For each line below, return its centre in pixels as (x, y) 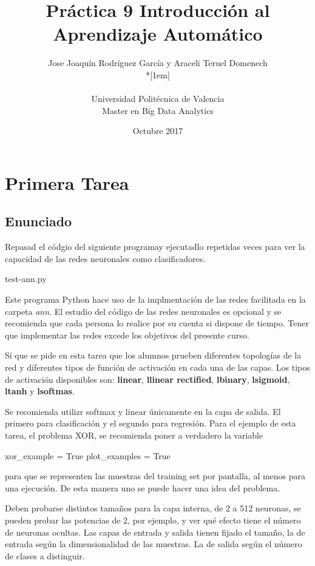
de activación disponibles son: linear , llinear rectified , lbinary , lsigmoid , (147, 379)
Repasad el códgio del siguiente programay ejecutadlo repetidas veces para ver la (155, 247)
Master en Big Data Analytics (158, 110)
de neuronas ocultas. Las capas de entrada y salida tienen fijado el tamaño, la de (155, 532)
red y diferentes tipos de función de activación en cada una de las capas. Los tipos (157, 367)
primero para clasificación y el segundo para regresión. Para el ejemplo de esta (151, 423)
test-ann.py (26, 279)
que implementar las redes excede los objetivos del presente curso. (127, 335)
